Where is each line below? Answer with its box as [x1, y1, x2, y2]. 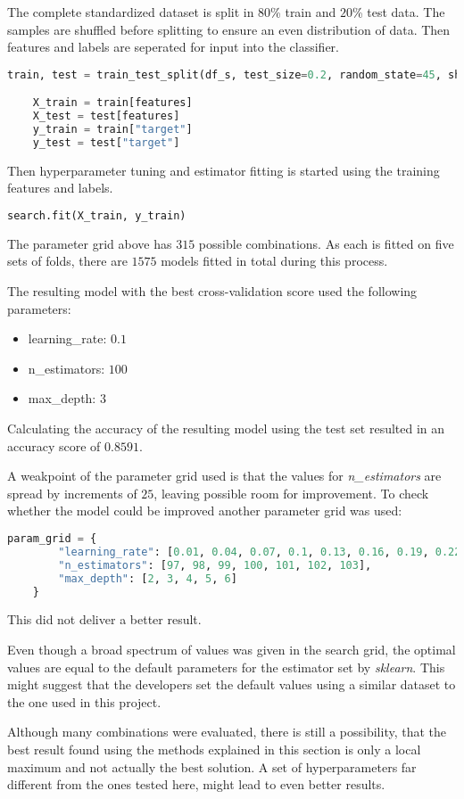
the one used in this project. [7, 692, 162, 711]
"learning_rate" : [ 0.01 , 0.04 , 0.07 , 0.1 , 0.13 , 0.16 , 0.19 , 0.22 [58, 545, 461, 558]
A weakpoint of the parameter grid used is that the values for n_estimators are [7, 466, 442, 485]
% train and [270, 3, 336, 21]
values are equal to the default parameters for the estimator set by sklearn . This [7, 657, 445, 676]
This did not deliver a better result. [7, 610, 202, 629]
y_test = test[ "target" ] [32, 136, 180, 149]
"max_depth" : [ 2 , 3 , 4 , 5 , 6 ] [58, 572, 237, 585]
